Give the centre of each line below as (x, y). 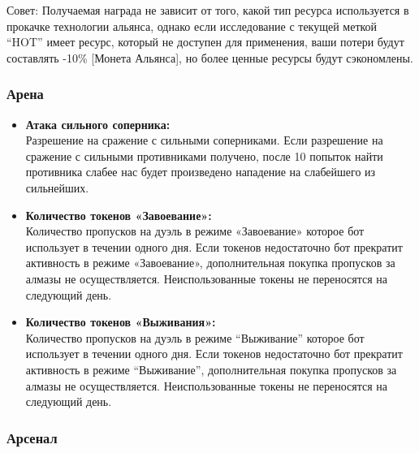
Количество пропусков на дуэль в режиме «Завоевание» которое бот (195, 231)
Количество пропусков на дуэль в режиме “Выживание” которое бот (195, 337)
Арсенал (32, 437)
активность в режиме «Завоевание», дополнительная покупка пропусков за (210, 263)
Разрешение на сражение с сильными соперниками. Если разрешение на (204, 140)
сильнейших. (57, 187)
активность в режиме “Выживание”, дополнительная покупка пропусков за (211, 369)
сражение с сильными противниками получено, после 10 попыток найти (204, 155)
